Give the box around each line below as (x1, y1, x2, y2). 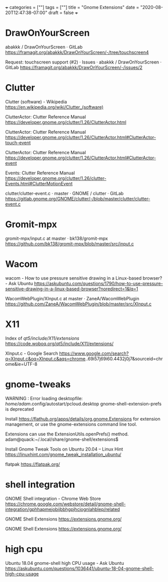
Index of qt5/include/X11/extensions (5, 335, 80, 341)
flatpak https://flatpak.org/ (5, 461, 61, 467)
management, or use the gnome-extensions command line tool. (5, 421, 137, 427)
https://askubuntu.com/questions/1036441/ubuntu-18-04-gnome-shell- (5, 565, 154, 571)
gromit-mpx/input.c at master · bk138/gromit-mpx (5, 235, 108, 241)
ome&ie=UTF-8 (5, 361, 38, 367)
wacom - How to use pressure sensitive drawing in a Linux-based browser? (5, 275, 162, 281)
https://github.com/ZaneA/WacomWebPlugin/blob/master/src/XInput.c (5, 301, 152, 307)
